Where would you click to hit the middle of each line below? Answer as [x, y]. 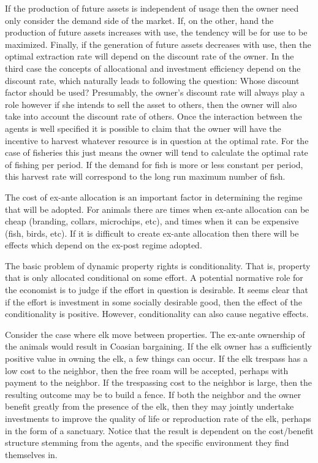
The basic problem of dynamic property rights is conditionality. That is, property [158, 265]
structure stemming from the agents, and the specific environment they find [147, 442]
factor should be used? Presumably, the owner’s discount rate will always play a [155, 92]
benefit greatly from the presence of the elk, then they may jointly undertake [150, 406]
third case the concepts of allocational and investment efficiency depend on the [153, 68]
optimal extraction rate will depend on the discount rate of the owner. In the [150, 56]
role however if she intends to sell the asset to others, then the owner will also [151, 104]
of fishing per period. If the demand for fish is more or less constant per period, [154, 164]
